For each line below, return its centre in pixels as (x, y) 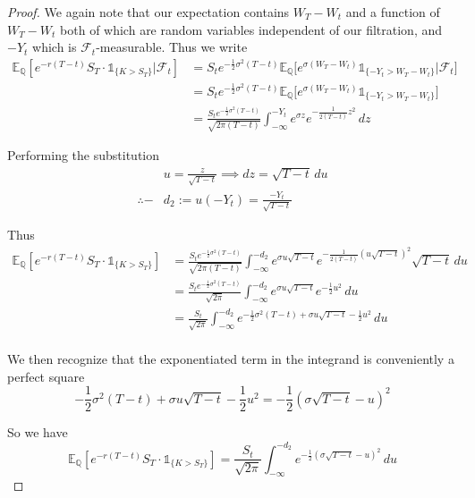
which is (55, 47)
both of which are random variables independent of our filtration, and (251, 29)
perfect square (46, 376)
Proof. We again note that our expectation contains (148, 12)
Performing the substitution (84, 155)
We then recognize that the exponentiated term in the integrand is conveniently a (231, 359)
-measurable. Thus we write (172, 47)
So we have (38, 432)
